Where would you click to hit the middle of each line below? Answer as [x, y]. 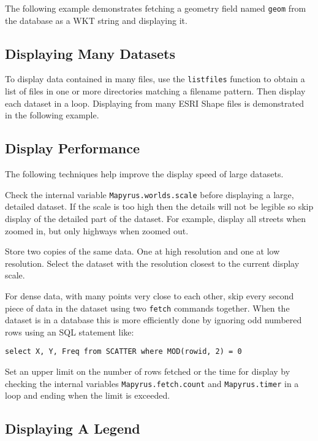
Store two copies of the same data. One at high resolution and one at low [142, 251]
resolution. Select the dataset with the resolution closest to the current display [152, 263]
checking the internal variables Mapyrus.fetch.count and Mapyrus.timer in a [152, 383]
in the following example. [52, 115]
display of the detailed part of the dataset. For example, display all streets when [156, 218]
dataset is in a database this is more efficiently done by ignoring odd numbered [153, 320]
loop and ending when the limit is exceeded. [88, 395]
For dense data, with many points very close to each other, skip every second [150, 295]
